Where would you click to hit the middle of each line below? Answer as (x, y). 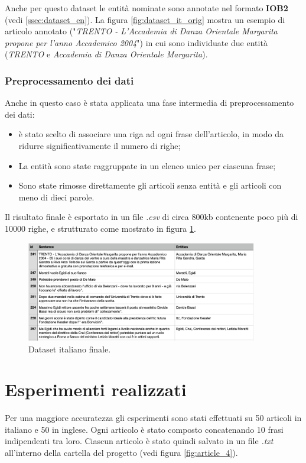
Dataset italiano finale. (70, 349)
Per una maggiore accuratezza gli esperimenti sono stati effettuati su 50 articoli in (153, 418)
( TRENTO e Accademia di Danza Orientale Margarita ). (106, 54)
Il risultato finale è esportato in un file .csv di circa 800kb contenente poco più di (152, 217)
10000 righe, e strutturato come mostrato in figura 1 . (100, 228)
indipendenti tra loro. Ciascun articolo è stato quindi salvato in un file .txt (139, 441)
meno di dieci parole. (56, 197)
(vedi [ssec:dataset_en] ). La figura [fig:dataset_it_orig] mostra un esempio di (145, 19)
